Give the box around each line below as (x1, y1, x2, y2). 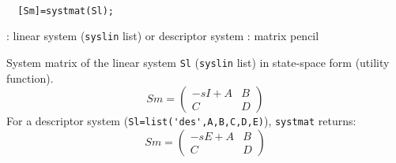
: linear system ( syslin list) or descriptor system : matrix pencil (6, 28, 319, 44)
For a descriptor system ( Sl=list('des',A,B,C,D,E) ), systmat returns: (6, 113, 356, 129)
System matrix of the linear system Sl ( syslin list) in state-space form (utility (6, 54, 390, 70)
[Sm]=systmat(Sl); (17, 5, 115, 17)
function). (6, 69, 54, 86)
